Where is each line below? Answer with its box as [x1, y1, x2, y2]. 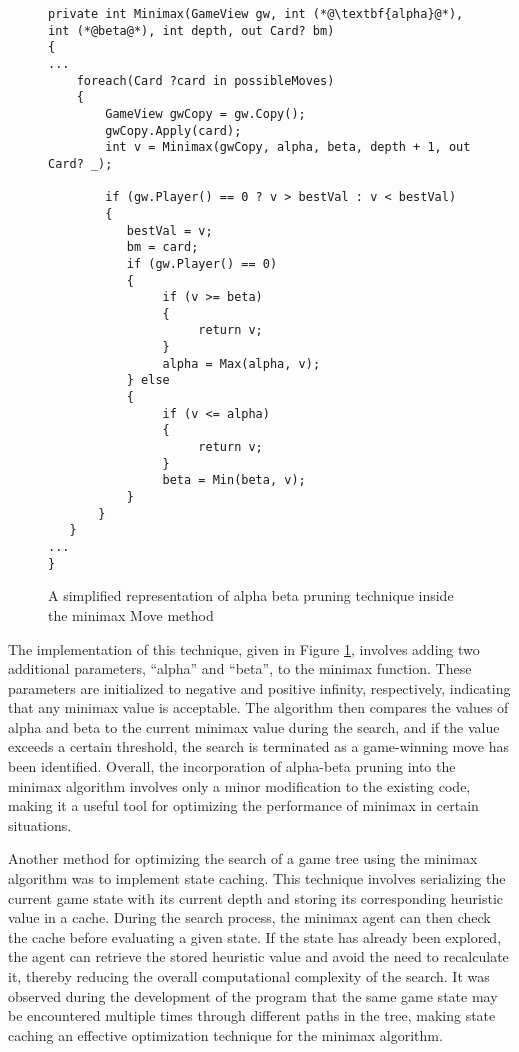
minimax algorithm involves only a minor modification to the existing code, [8, 775, 471, 796]
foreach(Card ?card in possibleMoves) [76, 73, 335, 88]
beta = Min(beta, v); [162, 473, 306, 488]
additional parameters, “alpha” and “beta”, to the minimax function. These [8, 658, 472, 679]
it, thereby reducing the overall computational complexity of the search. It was [8, 966, 490, 986]
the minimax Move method [48, 604, 214, 625]
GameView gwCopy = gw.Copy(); [105, 106, 306, 121]
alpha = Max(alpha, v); [162, 356, 321, 371]
